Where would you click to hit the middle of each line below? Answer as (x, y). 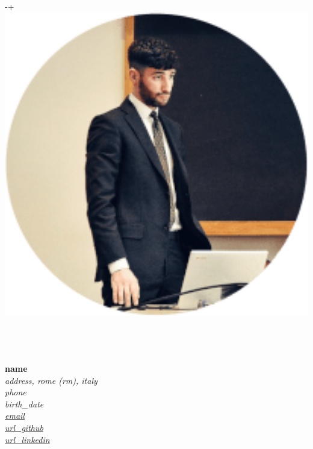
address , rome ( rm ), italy (51, 380)
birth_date (24, 403)
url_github (24, 427)
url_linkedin (27, 439)
